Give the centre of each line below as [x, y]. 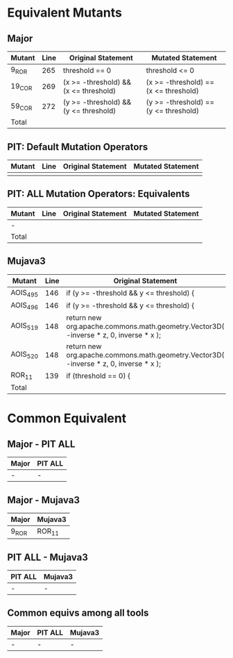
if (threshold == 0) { [98, 376]
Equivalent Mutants [65, 13]
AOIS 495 [25, 293]
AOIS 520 [25, 355]
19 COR [21, 86]
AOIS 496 [25, 305]
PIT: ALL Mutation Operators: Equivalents [98, 194]
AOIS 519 [25, 326]
